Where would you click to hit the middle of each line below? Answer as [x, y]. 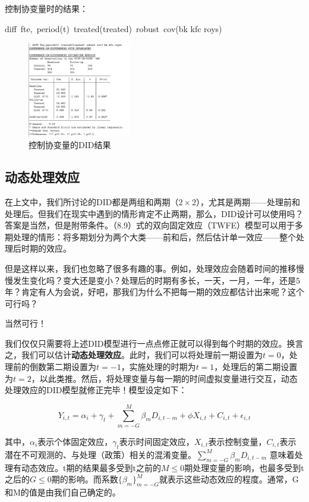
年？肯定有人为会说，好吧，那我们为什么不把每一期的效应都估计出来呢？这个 [154, 292]
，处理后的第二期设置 [256, 367]
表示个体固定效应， [75, 441]
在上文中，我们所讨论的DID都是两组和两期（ [92, 201]
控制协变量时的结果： [46, 8]
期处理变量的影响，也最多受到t [244, 467]
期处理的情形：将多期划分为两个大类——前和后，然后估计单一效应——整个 [150, 236]
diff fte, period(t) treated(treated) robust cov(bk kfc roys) [113, 28]
